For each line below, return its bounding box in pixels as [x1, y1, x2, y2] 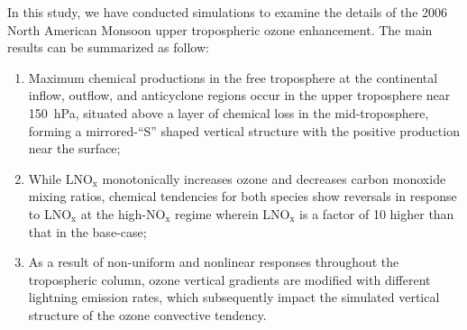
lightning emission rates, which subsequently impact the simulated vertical [28, 288, 440, 307]
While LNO [28, 169, 93, 188]
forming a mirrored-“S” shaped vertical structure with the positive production [28, 121, 460, 140]
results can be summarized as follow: [7, 38, 209, 57]
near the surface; [28, 139, 121, 158]
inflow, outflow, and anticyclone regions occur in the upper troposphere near [28, 86, 451, 105]
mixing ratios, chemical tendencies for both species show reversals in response [28, 187, 457, 206]
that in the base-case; [28, 222, 147, 241]
